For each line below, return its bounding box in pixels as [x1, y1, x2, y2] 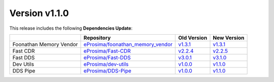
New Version [213, 34, 245, 41]
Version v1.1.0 [9, 8, 69, 19]
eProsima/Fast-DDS [83, 54, 131, 61]
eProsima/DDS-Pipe [83, 67, 131, 74]
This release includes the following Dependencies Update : [9, 25, 133, 31]
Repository [83, 34, 111, 41]
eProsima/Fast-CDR [83, 47, 131, 54]
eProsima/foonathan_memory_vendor [83, 41, 173, 48]
